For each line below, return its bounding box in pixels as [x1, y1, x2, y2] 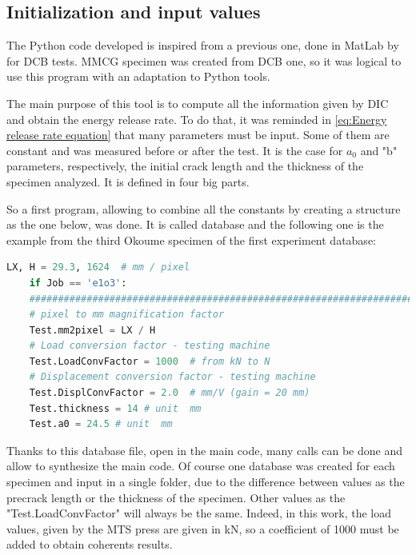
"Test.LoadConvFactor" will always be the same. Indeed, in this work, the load [6, 505, 392, 521]
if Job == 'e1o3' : [29, 277, 127, 289]
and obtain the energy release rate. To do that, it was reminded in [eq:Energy [6, 110, 387, 127]
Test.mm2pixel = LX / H [29, 324, 156, 336]
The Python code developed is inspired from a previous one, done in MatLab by [6, 37, 399, 54]
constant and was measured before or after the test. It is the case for [6, 142, 343, 158]
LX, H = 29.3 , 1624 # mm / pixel [6, 262, 190, 274]
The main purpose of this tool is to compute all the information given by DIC [6, 94, 389, 111]
